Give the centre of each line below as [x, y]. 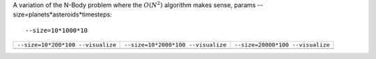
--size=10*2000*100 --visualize [175, 45]
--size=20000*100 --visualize [282, 45]
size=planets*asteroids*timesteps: [62, 14]
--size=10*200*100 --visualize [66, 45]
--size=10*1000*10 [57, 30]
